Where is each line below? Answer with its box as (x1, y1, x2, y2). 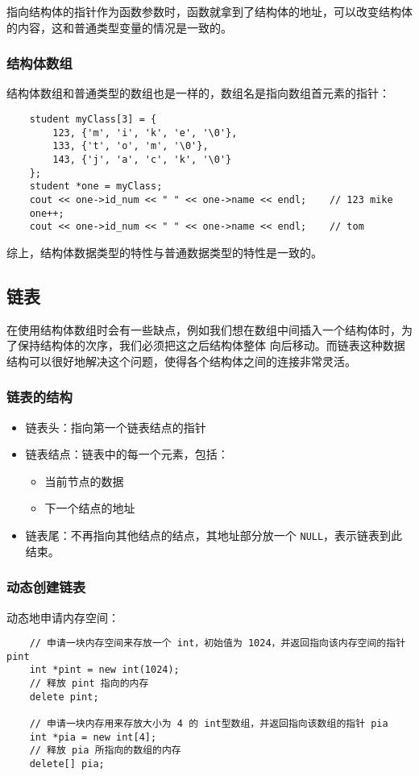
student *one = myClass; (29, 181, 163, 193)
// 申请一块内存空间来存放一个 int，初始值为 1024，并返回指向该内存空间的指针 (29, 637, 406, 649)
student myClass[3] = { (29, 114, 157, 125)
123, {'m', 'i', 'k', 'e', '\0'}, (52, 127, 238, 139)
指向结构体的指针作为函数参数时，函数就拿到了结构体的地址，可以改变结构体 (6, 3, 413, 19)
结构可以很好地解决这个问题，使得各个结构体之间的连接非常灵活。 (6, 352, 356, 369)
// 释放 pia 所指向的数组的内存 (29, 745, 181, 757)
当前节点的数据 (44, 472, 124, 489)
